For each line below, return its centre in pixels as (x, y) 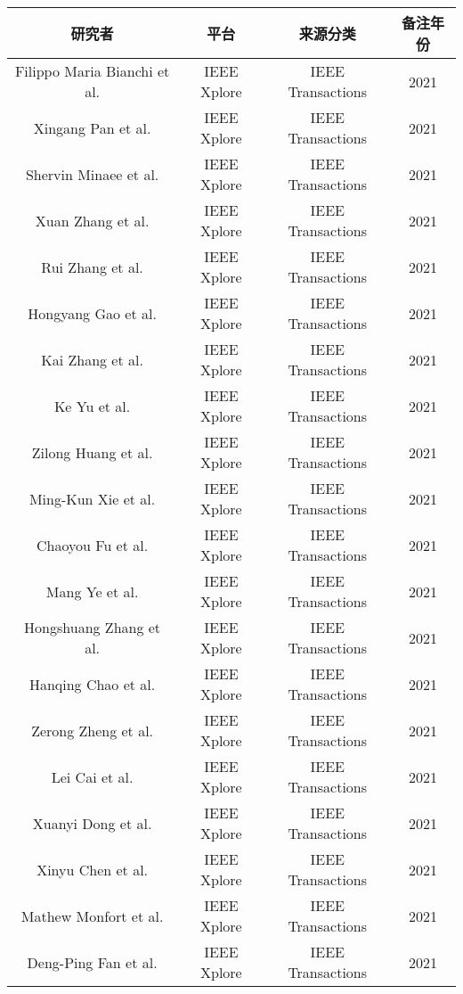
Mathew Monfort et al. (92, 916)
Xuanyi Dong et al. (92, 823)
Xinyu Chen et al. (93, 869)
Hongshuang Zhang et (93, 627)
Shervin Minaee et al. (92, 174)
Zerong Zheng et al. (93, 730)
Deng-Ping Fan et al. (92, 962)
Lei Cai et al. (92, 776)
